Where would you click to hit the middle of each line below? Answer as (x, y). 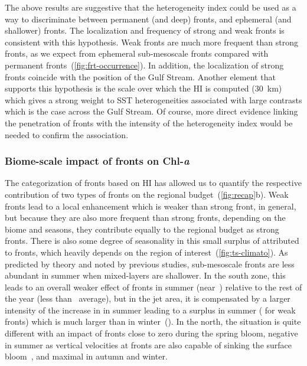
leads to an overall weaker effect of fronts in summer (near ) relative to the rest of (153, 287)
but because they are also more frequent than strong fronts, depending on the (145, 218)
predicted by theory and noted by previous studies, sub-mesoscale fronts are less (150, 264)
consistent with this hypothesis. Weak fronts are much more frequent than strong (151, 42)
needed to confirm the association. (67, 134)
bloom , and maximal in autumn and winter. (86, 356)
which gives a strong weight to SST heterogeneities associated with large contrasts (153, 99)
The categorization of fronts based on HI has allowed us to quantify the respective (153, 183)
